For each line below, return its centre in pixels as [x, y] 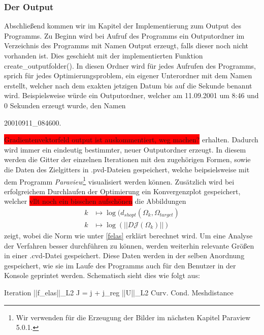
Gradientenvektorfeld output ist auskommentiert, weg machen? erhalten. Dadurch [131, 140]
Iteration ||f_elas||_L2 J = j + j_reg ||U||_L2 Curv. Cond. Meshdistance [119, 292]
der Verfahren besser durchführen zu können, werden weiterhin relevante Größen [129, 245]
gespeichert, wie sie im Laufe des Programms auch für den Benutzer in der [120, 265]
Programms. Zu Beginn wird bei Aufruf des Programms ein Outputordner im [124, 35]
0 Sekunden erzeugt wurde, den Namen [65, 105]
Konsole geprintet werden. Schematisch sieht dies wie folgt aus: [102, 275]
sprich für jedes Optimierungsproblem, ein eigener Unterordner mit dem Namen [128, 75]
